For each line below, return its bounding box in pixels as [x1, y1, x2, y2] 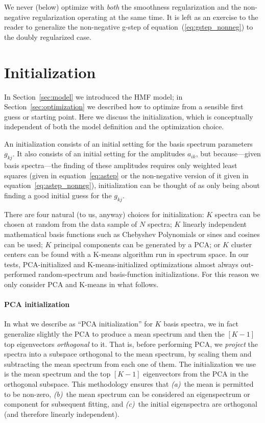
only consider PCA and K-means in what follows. [4, 279, 159, 289]
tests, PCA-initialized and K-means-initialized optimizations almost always [4, 258, 238, 269]
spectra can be [214, 208, 260, 219]
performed [4, 269, 36, 279]
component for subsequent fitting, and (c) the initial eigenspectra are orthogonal [4, 398, 257, 409]
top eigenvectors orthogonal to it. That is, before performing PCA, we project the [4, 338, 258, 349]
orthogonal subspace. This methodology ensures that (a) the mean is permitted [4, 378, 254, 389]
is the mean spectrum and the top [4, 368, 111, 379]
